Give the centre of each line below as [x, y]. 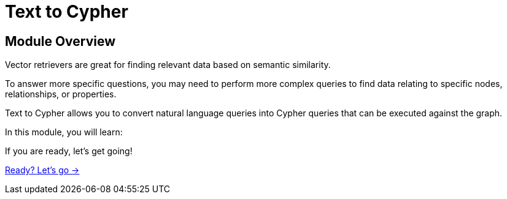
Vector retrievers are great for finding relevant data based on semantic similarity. [168, 65]
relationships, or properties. [61, 94]
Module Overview [60, 41]
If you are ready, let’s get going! [69, 151]
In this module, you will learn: [64, 132]
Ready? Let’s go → [42, 170]
